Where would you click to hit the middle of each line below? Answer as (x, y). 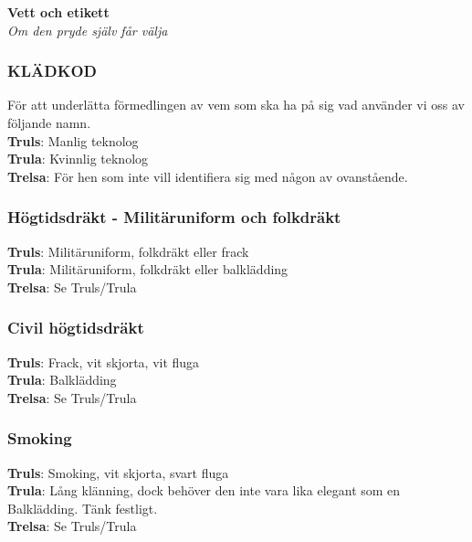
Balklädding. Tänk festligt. (83, 508)
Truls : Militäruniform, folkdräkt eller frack (128, 251)
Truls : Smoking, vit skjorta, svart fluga (118, 472)
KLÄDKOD (52, 71)
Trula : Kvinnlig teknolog (78, 159)
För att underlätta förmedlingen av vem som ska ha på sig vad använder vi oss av (236, 105)
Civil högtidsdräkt (76, 328)
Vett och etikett (58, 12)
